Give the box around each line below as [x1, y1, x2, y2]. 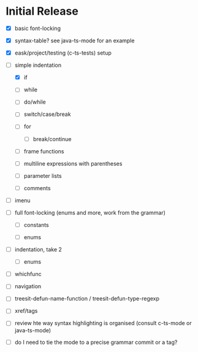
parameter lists [23, 172, 62, 179]
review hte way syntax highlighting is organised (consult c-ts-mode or [14, 319, 192, 327]
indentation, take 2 [14, 246, 63, 253]
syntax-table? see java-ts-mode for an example [14, 37, 135, 44]
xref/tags [14, 307, 38, 315]
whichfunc [14, 270, 42, 278]
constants [23, 221, 50, 228]
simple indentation [14, 61, 62, 69]
